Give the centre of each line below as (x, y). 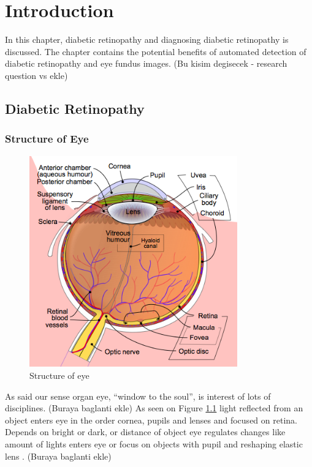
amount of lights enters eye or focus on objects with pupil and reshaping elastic (154, 443)
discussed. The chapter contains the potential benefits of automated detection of (156, 51)
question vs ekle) (36, 75)
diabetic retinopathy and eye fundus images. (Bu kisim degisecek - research (146, 63)
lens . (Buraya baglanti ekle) (58, 456)
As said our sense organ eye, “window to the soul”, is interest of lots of (138, 396)
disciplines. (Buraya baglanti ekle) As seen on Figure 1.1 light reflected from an (154, 408)
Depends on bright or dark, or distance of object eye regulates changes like (145, 432)
